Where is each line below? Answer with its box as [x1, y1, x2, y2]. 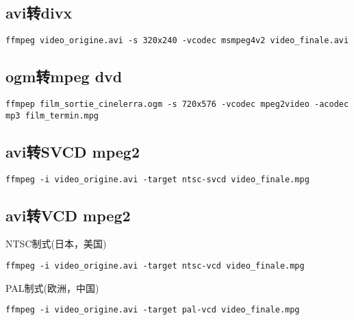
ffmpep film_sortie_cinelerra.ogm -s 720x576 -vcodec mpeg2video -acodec [5, 99, 349, 110]
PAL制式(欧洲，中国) [5, 280, 99, 295]
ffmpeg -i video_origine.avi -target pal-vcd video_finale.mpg [5, 305, 300, 315]
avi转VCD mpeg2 [5, 204, 131, 225]
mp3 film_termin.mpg [5, 110, 99, 121]
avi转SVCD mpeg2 [5, 140, 140, 162]
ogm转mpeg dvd [5, 66, 123, 87]
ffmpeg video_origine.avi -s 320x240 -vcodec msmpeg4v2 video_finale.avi [5, 36, 349, 46]
